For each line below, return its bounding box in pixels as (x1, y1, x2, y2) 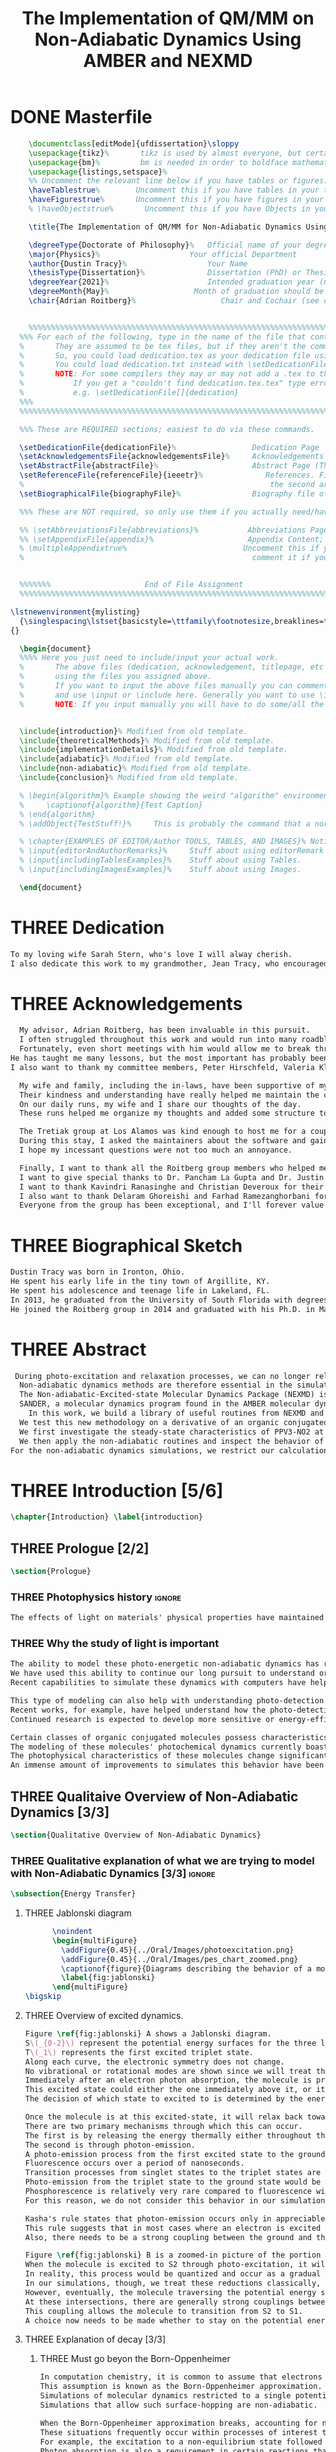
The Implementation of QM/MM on (21, 7, 315, 30)
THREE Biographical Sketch (10, 1234, 243, 1257)
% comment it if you (19, 553, 329, 563)
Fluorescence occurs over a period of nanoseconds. (24, 2158, 245, 2169)
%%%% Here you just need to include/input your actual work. (19, 653, 280, 663)
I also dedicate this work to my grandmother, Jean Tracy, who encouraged (10, 958, 329, 969)
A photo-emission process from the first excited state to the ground (24, 2149, 326, 2159)
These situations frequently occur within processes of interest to (39, 2427, 332, 2437)
